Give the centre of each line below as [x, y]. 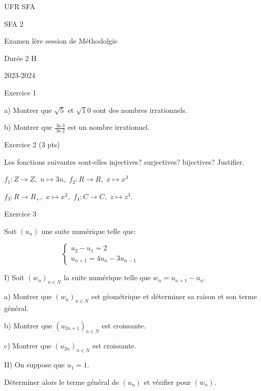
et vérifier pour [167, 382]
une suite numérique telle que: [88, 231]
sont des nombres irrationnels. [140, 110]
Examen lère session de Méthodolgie [61, 41]
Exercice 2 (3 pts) [32, 144]
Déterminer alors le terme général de [62, 382]
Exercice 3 [20, 214]
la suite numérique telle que [107, 277]
